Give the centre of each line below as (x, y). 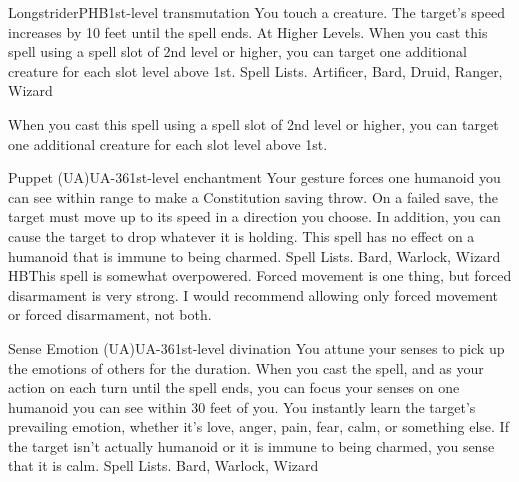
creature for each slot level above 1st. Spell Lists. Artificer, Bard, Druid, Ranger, (255, 70)
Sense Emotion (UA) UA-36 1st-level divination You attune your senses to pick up (256, 347)
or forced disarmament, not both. (110, 314)
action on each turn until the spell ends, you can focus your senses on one (234, 387)
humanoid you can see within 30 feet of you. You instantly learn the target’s (242, 406)
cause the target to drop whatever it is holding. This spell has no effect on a (241, 235)
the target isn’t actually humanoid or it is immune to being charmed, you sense (251, 445)
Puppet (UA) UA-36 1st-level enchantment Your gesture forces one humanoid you (254, 177)
